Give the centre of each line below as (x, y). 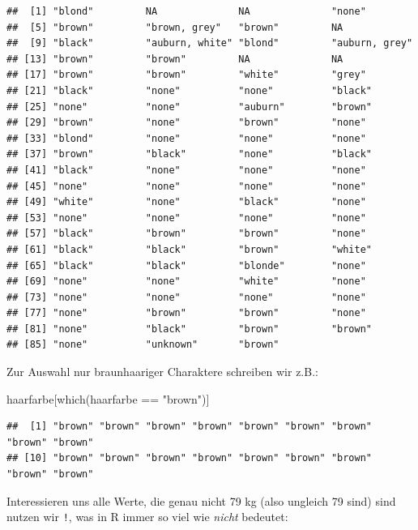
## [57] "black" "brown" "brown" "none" (186, 234)
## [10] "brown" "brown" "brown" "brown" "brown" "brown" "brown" (190, 458)
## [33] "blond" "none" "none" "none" (186, 138)
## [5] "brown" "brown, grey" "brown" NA (175, 27)
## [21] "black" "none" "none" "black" (190, 90)
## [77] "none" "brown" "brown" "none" (186, 313)
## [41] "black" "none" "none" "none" (186, 170)
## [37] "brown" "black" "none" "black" (190, 154)
